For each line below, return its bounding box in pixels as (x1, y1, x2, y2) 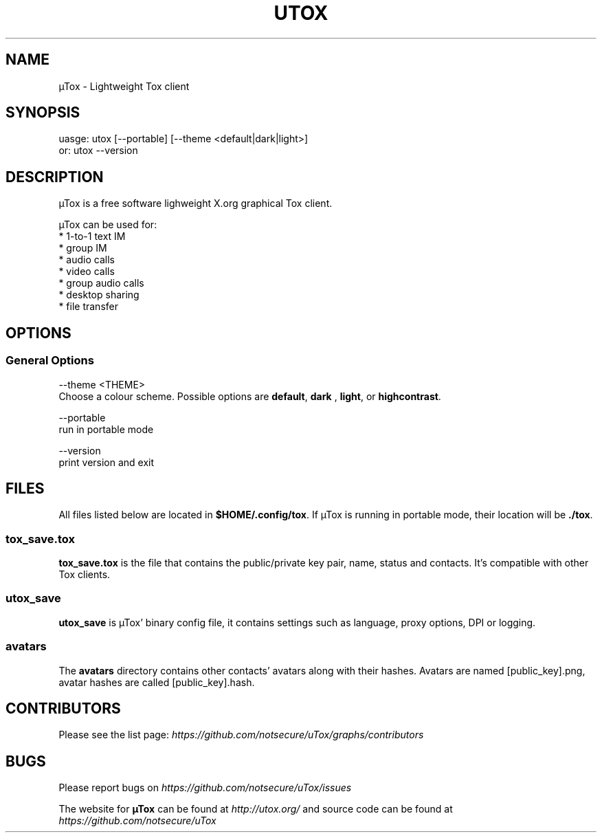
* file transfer (58, 300, 118, 313)
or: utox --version (58, 144, 138, 157)
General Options (5, 353, 94, 368)
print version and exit (58, 456, 155, 468)
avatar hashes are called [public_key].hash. (58, 676, 255, 688)
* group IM (58, 242, 107, 254)
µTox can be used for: (58, 219, 157, 231)
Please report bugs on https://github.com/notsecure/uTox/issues (58, 782, 352, 794)
